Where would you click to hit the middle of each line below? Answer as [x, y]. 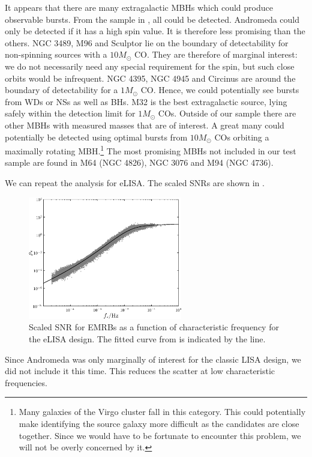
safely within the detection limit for [70, 113]
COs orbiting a [242, 137]
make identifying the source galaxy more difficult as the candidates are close [159, 424]
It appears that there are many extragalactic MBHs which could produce [139, 7]
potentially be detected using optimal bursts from [96, 137]
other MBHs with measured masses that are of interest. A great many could [145, 125]
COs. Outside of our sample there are [227, 113]
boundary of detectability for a [61, 90]
